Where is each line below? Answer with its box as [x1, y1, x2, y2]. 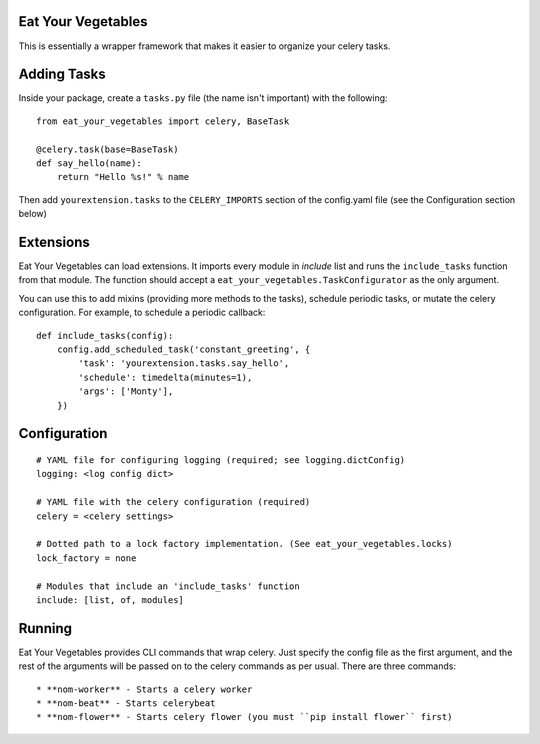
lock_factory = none [36, 552, 137, 564]
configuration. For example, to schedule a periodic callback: [18, 306, 266, 319]
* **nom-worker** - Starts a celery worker [36, 683, 253, 695]
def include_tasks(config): [36, 330, 174, 341]
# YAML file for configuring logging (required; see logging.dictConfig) [36, 454, 406, 465]
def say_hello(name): [36, 157, 142, 169]
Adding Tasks [18, 66, 107, 83]
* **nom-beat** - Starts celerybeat [36, 697, 216, 709]
